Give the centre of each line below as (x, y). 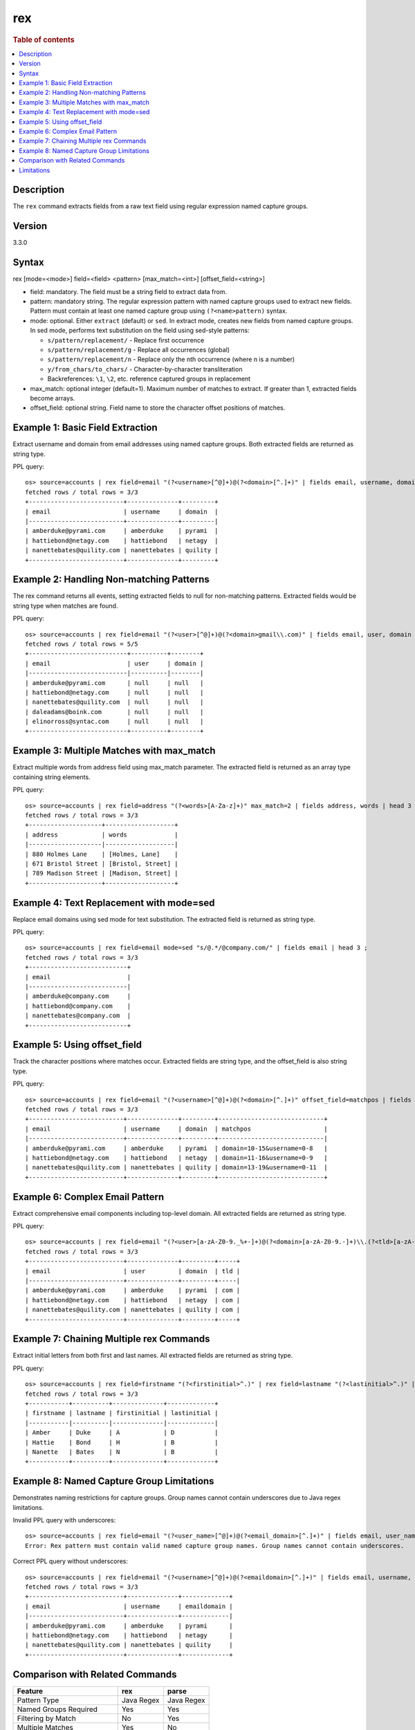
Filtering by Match (46, 1718)
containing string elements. (52, 777)
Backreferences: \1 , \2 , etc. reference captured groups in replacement (149, 379)
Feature (30, 1691)
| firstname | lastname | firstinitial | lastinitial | (122, 1413)
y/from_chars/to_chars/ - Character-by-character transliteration (145, 369)
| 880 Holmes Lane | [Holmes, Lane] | (102, 854)
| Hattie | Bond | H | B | (122, 1442)
